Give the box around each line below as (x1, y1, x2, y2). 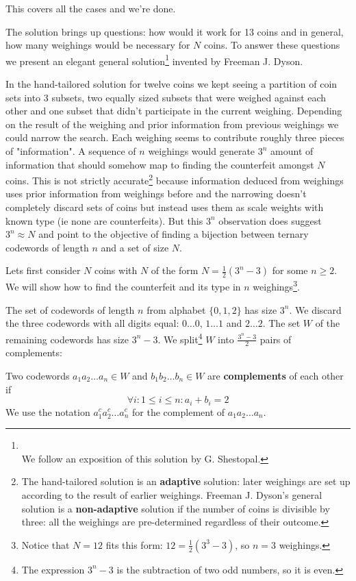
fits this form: (105, 537, 163, 552)
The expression (21, 562, 85, 576)
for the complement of (132, 404, 225, 419)
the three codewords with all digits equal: (5, 316, 179, 330)
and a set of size (101, 240, 169, 254)
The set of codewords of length (5, 302, 135, 317)
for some (272, 263, 308, 277)
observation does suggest (218, 213, 322, 227)
